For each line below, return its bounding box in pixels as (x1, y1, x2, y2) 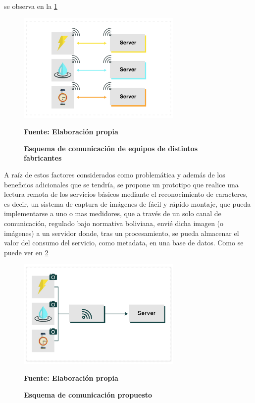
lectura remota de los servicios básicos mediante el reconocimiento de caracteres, (4, 189, 248, 199)
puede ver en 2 (4, 247, 49, 257)
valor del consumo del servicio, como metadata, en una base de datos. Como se (4, 237, 244, 248)
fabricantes (24, 153, 62, 163)
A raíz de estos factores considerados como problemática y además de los (4, 170, 225, 180)
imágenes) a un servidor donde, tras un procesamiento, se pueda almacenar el (4, 228, 239, 238)
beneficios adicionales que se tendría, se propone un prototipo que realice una (4, 179, 239, 189)
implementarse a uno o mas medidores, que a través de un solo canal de (4, 208, 221, 219)
